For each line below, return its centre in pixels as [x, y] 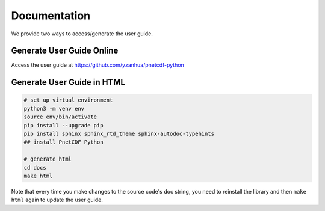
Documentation [51, 16]
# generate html [48, 159]
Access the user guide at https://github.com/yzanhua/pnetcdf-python [98, 65]
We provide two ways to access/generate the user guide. [82, 34]
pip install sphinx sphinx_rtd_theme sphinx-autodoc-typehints [119, 134]
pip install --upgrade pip [63, 125]
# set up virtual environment [68, 100]
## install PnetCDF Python [63, 142]
